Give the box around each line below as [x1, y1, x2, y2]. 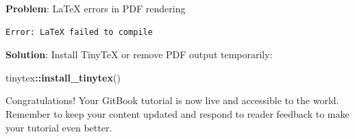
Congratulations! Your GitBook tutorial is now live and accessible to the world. [5, 93, 339, 108]
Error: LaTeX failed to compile [5, 27, 153, 37]
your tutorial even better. [5, 120, 112, 134]
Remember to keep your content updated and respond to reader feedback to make [5, 106, 350, 121]
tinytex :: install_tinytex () [5, 70, 121, 84]
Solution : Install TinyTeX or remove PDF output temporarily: [5, 47, 273, 62]
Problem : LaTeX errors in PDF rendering [5, 1, 186, 15]
